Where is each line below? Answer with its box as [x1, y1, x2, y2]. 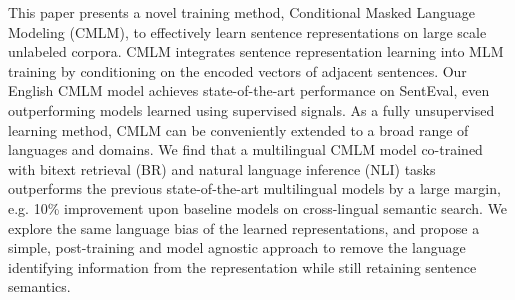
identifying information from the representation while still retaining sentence [8, 256, 477, 277]
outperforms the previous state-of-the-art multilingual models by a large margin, [8, 178, 501, 199]
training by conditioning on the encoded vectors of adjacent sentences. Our [8, 60, 467, 81]
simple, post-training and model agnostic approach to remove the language [8, 237, 466, 258]
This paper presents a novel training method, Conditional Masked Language [8, 2, 475, 22]
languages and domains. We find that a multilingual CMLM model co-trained [8, 139, 483, 160]
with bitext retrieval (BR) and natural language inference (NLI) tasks [8, 158, 436, 179]
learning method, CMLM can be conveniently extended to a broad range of [8, 119, 469, 140]
